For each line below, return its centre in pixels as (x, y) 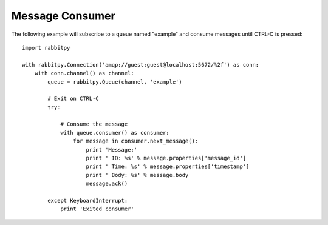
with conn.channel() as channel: (84, 73)
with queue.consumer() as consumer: (115, 133)
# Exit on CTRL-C (73, 99)
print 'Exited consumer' (97, 209)
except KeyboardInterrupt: (88, 200)
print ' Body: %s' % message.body (137, 175)
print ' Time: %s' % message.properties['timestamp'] (168, 166)
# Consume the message (94, 124)
